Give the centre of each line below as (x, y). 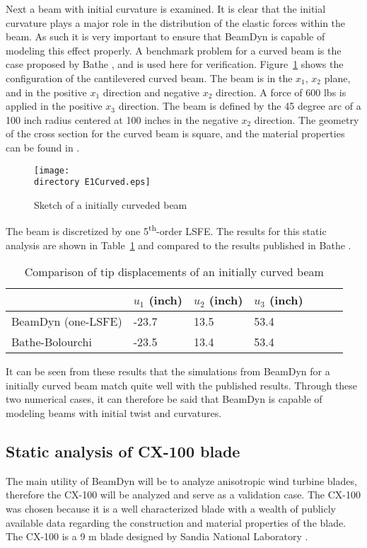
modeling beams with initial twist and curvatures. (114, 413)
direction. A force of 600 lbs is (281, 92)
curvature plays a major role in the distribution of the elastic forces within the (176, 22)
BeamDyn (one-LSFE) (67, 321)
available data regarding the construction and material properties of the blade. (176, 522)
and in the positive (46, 92)
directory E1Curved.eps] (92, 182)
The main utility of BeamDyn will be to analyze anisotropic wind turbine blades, (181, 480)
